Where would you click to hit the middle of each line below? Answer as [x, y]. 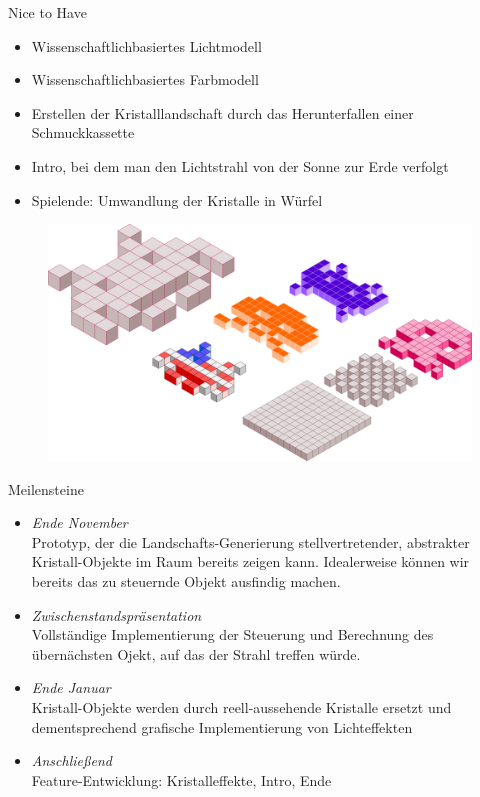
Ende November [79, 522]
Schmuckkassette [83, 132]
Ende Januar [71, 687]
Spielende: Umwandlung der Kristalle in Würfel [177, 199]
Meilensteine [46, 488]
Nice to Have [47, 12]
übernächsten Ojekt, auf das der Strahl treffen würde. [196, 653]
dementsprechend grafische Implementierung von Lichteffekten [222, 726]
